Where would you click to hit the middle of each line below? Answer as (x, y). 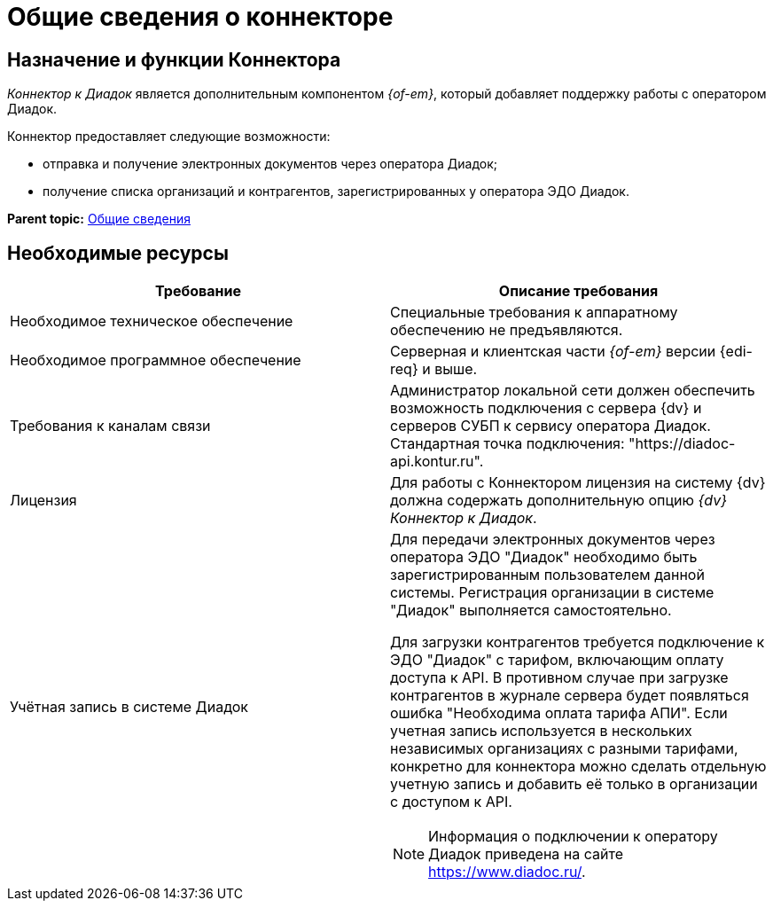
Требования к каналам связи (110, 426)
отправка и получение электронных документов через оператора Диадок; (270, 164)
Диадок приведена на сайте (526, 854)
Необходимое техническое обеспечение (152, 321)
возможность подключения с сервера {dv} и (546, 408)
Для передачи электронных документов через (553, 540)
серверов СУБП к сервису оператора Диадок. (550, 426)
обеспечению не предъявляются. (507, 330)
